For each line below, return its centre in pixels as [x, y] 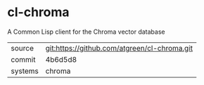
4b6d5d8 [61, 59]
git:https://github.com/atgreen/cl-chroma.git [119, 48]
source [22, 48]
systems [25, 71]
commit [23, 59]
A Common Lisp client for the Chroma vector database [86, 32]
